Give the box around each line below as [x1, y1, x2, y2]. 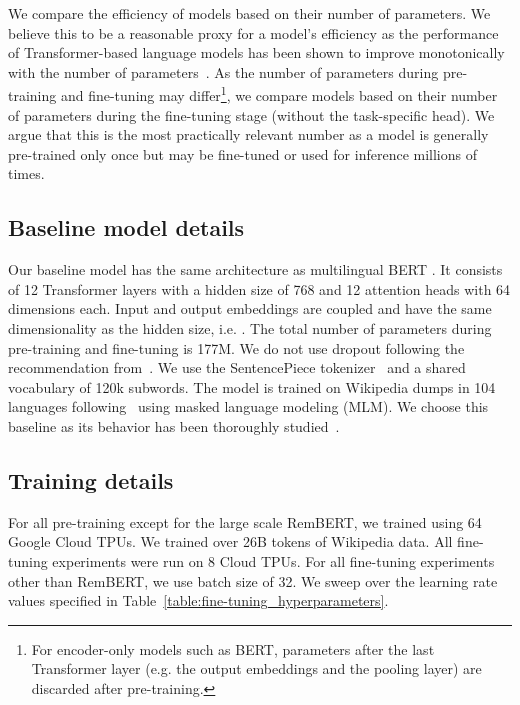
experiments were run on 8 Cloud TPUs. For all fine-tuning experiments [52, 550, 495, 571]
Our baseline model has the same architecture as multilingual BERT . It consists [8, 259, 503, 280]
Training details [8, 464, 174, 495]
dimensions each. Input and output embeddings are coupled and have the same [8, 298, 492, 319]
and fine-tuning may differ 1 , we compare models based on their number [60, 82, 498, 106]
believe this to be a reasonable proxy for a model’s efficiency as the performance [8, 22, 499, 43]
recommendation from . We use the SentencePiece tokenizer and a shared [8, 357, 466, 378]
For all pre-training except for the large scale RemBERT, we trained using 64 [8, 511, 482, 532]
